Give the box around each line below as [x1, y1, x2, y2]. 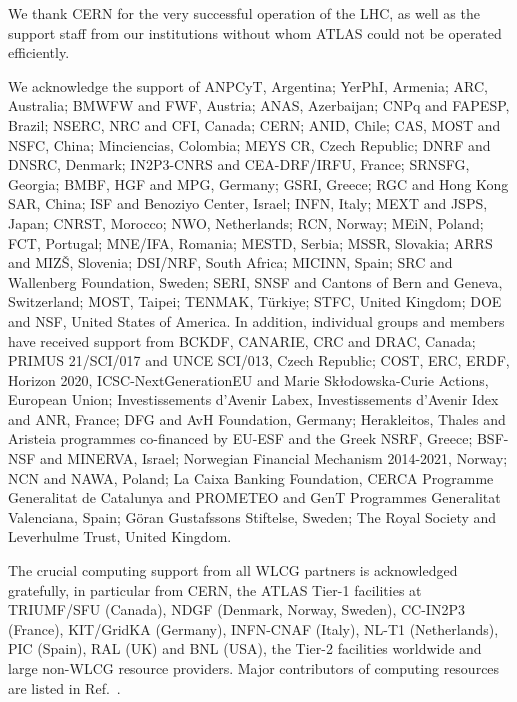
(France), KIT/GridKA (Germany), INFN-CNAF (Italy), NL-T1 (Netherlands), [8, 618, 499, 639]
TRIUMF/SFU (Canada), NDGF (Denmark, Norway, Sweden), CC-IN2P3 [8, 599, 465, 620]
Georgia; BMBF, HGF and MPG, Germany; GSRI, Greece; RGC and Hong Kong [8, 173, 509, 194]
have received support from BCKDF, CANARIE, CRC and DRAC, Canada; [8, 330, 476, 351]
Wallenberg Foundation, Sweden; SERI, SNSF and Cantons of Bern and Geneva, [8, 271, 503, 292]
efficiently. [8, 42, 70, 63]
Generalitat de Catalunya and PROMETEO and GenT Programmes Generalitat [8, 487, 501, 508]
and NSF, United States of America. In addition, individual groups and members [8, 310, 505, 331]
